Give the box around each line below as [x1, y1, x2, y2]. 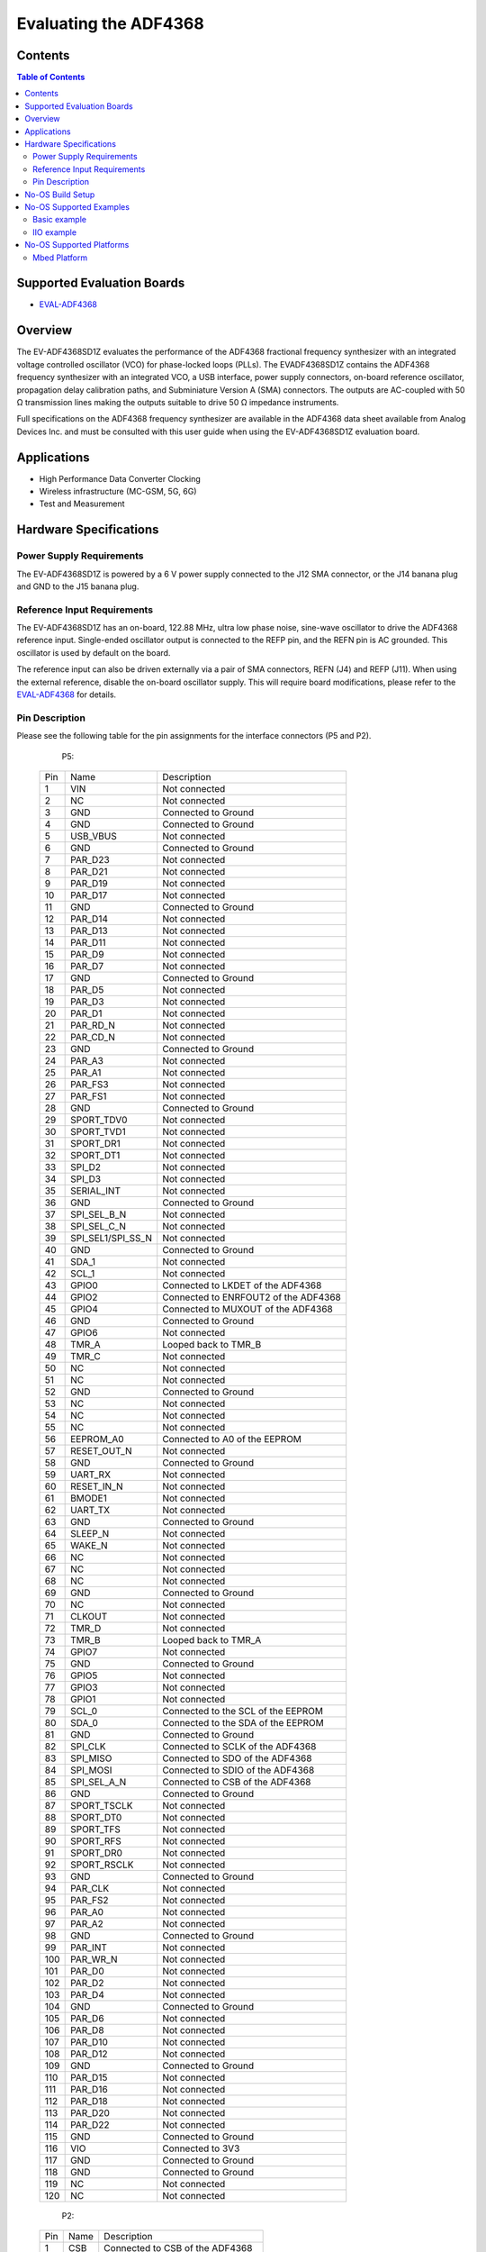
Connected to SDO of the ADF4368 [162, 1752, 312, 1765]
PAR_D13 [70, 924, 108, 937]
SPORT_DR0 [70, 1847, 123, 1859]
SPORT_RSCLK [70, 1858, 134, 1871]
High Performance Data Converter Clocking [39, 473, 202, 484]
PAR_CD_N [70, 1031, 116, 1043]
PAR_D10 [70, 2036, 108, 2048]
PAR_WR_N [70, 1953, 118, 1966]
